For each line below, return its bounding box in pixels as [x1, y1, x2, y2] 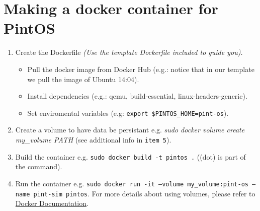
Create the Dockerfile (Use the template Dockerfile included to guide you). [15, 47, 243, 57]
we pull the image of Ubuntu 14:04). [27, 74, 139, 84]
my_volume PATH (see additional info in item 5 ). [15, 134, 171, 145]
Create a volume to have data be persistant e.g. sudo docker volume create [15, 124, 245, 135]
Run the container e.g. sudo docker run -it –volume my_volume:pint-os [15, 178, 248, 188]
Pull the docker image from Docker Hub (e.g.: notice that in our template [27, 63, 254, 74]
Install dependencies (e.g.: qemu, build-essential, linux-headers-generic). [27, 91, 247, 101]
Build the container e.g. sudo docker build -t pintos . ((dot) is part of [15, 151, 246, 162]
